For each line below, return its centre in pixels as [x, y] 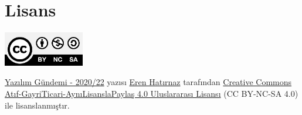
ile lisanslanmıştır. [37, 105]
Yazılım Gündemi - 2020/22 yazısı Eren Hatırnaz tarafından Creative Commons [148, 82]
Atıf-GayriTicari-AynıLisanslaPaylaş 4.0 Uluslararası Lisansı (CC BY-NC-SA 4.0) [152, 93]
